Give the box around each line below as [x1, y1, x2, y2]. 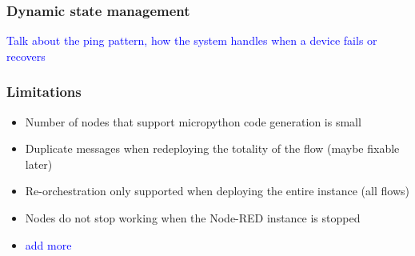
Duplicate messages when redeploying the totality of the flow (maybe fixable [25, 140, 400, 157]
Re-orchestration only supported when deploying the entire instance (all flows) [25, 182, 409, 199]
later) [25, 155, 53, 172]
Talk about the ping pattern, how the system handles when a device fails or [6, 32, 377, 49]
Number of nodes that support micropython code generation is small [25, 113, 361, 130]
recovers [6, 47, 46, 64]
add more [25, 236, 72, 253]
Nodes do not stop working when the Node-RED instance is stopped [25, 210, 361, 226]
